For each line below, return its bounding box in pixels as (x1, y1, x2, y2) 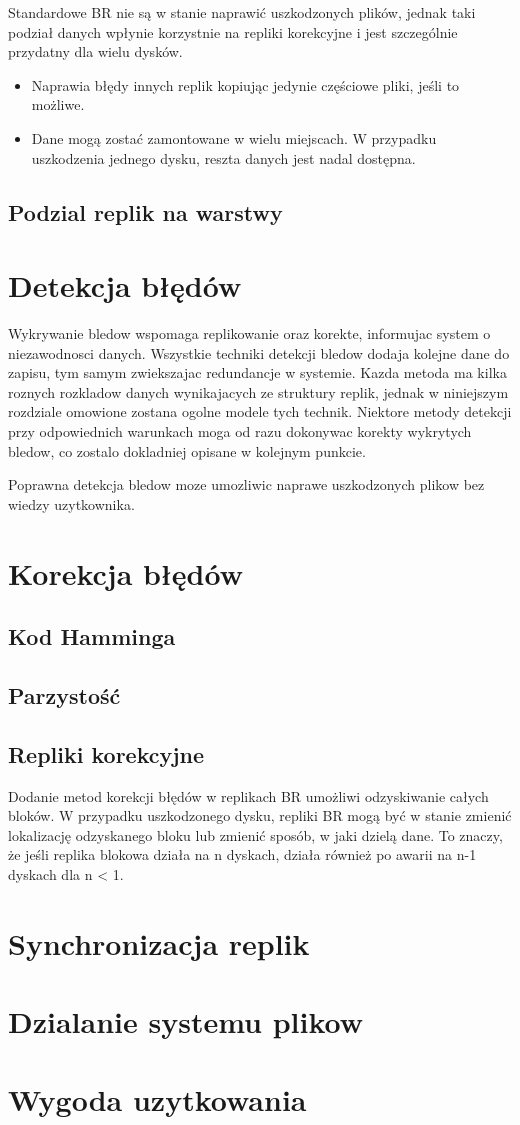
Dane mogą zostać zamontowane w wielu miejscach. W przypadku (31, 127, 437, 148)
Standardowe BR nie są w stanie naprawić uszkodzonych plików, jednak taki (8, 2, 476, 22)
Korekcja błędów (8, 552, 243, 593)
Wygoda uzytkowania (8, 1079, 307, 1120)
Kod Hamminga (8, 621, 176, 652)
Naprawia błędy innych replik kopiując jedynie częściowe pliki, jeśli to (31, 74, 460, 95)
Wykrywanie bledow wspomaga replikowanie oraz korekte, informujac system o (8, 323, 491, 344)
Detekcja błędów (8, 265, 242, 306)
